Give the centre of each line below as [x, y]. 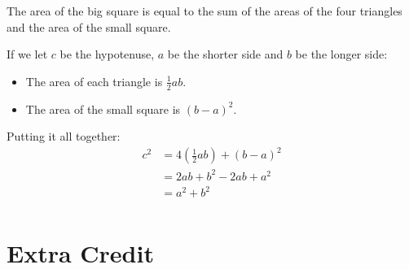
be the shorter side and [225, 54]
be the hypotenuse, [107, 54]
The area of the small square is [103, 108]
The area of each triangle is [94, 81]
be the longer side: [341, 54]
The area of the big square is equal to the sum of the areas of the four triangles [204, 11]
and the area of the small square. [89, 26]
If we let [27, 54]
